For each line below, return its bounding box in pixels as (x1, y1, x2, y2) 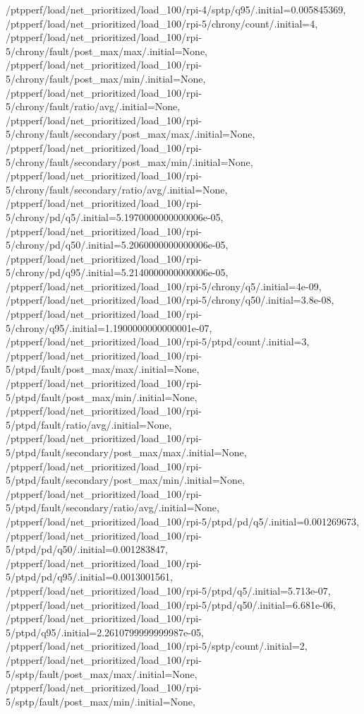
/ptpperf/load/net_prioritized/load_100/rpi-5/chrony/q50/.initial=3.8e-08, (6, 292, 334, 307)
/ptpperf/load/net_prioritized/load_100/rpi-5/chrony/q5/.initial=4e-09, (6, 278, 322, 293)
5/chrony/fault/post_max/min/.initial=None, (6, 71, 206, 85)
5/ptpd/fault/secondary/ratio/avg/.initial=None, (6, 500, 219, 515)
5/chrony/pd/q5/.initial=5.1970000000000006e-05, (6, 209, 224, 224)
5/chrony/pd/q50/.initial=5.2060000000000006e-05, (6, 237, 229, 252)
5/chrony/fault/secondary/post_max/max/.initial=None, (6, 126, 255, 141)
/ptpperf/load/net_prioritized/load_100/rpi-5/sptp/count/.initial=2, (6, 638, 308, 653)
